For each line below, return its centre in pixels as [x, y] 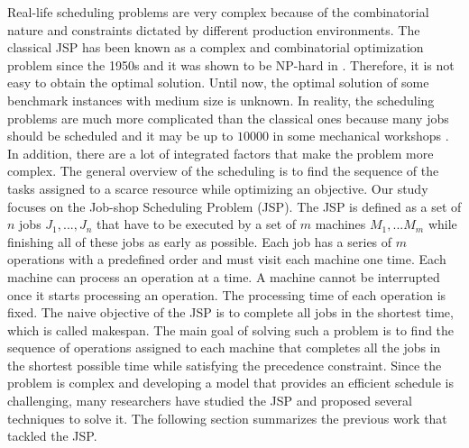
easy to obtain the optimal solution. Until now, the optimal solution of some [218, 82]
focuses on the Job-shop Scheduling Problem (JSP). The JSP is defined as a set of [234, 206]
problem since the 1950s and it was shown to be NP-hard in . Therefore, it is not [231, 64]
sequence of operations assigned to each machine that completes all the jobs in [224, 347]
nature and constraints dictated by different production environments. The [214, 29]
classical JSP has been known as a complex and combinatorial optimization [216, 47]
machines [340, 224]
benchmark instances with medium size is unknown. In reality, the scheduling [221, 100]
